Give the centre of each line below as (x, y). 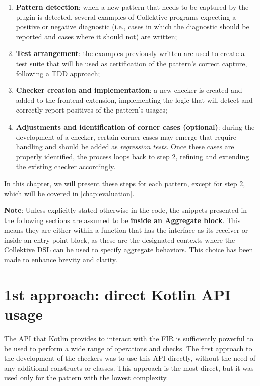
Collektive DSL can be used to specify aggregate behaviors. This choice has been (129, 250)
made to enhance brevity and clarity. (61, 260)
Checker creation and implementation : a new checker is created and (129, 90)
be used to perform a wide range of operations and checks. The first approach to (128, 348)
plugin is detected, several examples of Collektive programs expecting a (126, 16)
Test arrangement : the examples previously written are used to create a (130, 53)
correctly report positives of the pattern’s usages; (91, 110)
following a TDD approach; (58, 73)
